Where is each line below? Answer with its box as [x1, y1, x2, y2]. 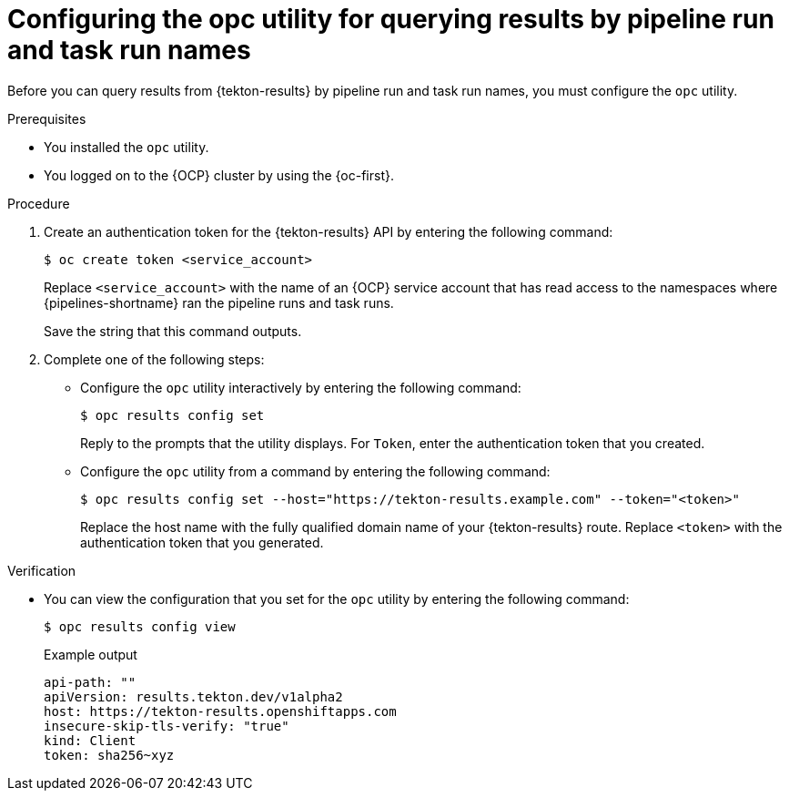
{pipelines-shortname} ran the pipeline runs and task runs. [44, 294, 394, 311]
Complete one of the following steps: [44, 351, 265, 367]
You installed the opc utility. [44, 138, 209, 155]
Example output [44, 646, 137, 662]
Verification [7, 562, 76, 578]
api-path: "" [44, 674, 137, 690]
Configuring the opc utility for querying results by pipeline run [7, 4, 774, 35]
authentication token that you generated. [80, 534, 324, 550]
